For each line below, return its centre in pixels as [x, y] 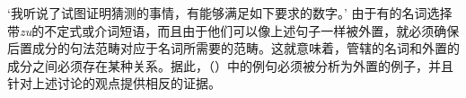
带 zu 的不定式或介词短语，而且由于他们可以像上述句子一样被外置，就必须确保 [233, 30]
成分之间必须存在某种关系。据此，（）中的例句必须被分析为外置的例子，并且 [230, 65]
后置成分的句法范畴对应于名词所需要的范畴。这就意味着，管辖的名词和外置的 [233, 48]
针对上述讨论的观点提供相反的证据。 [114, 83]
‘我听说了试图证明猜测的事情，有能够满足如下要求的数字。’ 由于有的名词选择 [230, 13]
